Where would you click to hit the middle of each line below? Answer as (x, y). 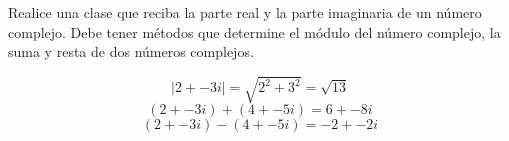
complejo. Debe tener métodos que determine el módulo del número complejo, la (254, 31)
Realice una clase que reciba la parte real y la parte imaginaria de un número (245, 12)
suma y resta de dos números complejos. (131, 51)
